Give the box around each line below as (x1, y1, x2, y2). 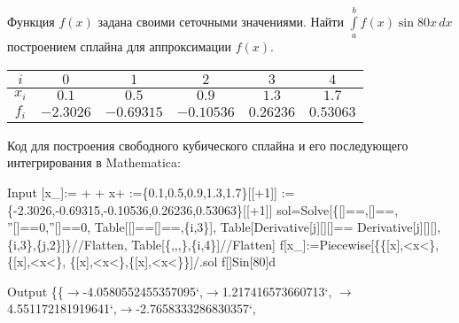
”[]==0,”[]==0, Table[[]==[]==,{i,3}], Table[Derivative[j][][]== (7, 218, 354, 236)
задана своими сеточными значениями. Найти (97, 12, 344, 30)
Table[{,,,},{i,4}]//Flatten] (131, 235, 276, 253)
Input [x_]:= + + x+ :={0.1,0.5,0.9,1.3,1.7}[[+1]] (7, 182, 277, 201)
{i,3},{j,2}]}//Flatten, (7, 235, 128, 253)
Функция (7, 12, 55, 30)
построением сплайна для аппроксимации (7, 37, 232, 56)
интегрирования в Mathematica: (7, 153, 181, 172)
